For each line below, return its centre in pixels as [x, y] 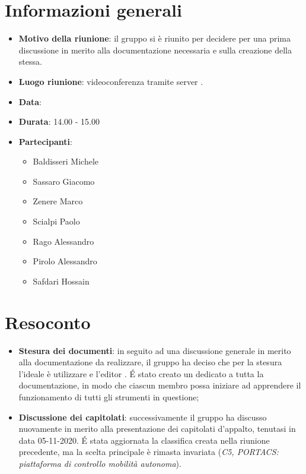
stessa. [30, 61]
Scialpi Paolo [56, 221]
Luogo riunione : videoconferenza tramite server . [111, 81]
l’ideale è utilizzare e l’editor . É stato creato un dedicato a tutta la [141, 373]
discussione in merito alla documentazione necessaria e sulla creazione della [155, 50]
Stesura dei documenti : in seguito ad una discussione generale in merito [155, 350]
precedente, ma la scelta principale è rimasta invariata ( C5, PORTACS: [149, 452]
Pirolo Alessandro [65, 261]
